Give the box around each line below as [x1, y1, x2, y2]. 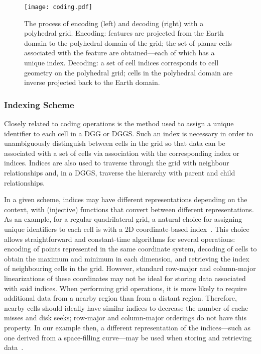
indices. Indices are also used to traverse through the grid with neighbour [4, 157, 229, 168]
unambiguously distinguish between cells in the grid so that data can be [4, 138, 225, 148]
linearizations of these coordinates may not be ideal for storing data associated [4, 273, 246, 283]
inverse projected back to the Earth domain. [24, 77, 160, 87]
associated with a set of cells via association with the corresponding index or [4, 147, 239, 158]
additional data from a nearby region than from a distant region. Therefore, [4, 293, 237, 303]
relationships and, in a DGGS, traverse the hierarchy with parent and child [4, 167, 235, 178]
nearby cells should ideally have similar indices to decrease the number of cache [4, 302, 248, 313]
